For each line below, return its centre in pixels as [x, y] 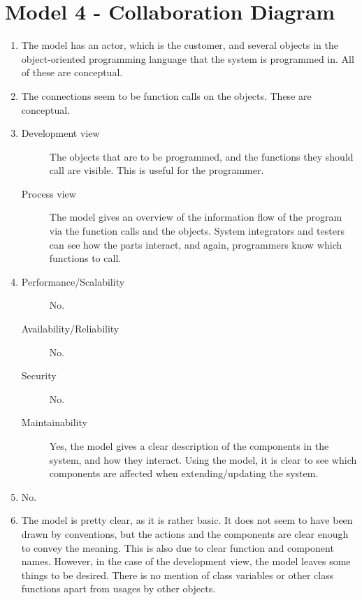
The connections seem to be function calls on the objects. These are [166, 95]
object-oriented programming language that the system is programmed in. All [188, 58]
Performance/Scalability [73, 281]
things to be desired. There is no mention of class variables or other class [178, 575]
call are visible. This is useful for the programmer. [157, 170]
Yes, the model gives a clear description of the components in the [189, 446]
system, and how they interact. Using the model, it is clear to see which [203, 459]
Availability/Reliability [70, 329]
